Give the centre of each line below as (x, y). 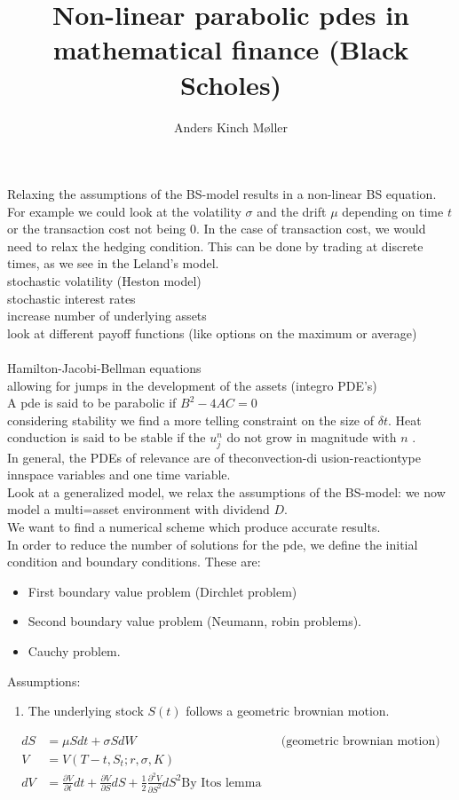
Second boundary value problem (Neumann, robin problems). (194, 621)
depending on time (393, 211)
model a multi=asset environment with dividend (138, 509)
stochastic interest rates (71, 298)
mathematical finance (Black (231, 49)
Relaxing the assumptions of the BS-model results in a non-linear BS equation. (222, 194)
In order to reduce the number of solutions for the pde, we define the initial (213, 544)
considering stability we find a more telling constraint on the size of (191, 420)
